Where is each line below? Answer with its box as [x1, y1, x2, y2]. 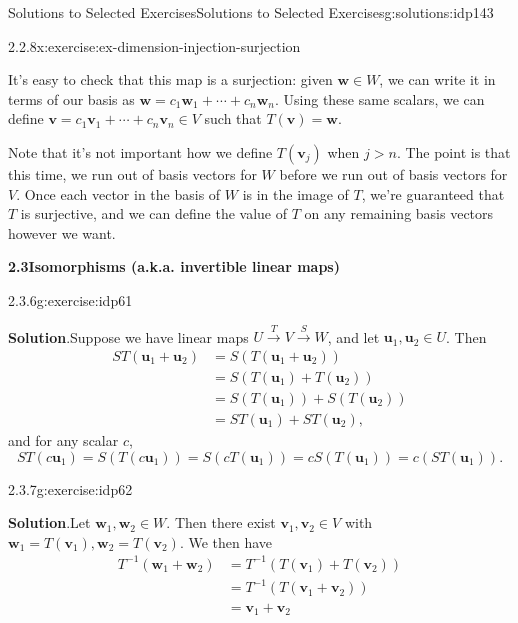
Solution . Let [8, 512, 91, 533]
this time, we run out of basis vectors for [8, 163, 257, 184]
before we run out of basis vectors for [279, 163, 508, 184]
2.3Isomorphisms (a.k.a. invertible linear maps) [8, 256, 340, 277]
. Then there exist [166, 512, 276, 533]
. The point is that [396, 141, 511, 162]
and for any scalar [8, 430, 119, 451]
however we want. [8, 222, 116, 243]
